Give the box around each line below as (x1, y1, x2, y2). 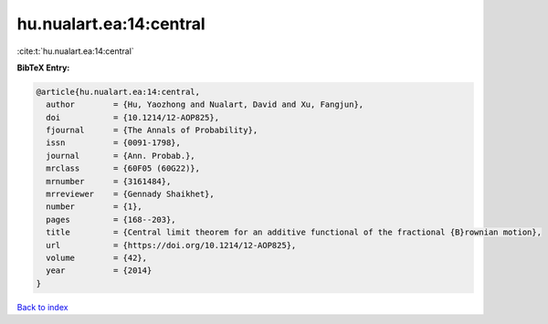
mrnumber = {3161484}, (46, 176, 172, 186)
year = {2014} (46, 266, 153, 276)
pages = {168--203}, (46, 214, 177, 225)
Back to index (16, 301, 68, 312)
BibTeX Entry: (16, 62, 70, 73)
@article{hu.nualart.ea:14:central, (36, 87, 201, 97)
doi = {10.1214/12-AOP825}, (46, 112, 219, 122)
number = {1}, (46, 202, 143, 212)
